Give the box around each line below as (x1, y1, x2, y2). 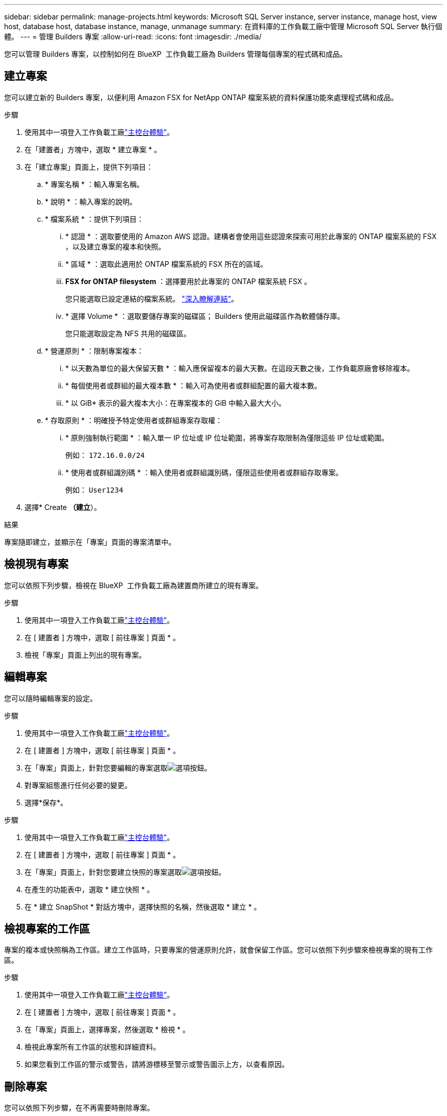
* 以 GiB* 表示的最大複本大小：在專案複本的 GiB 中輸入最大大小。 (65, 398, 286, 407)
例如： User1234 (65, 485, 123, 494)
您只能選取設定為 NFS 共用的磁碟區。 (65, 329, 191, 338)
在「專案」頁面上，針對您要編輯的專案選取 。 (24, 763, 211, 772)
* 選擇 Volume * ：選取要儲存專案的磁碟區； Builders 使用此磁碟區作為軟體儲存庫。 (65, 311, 344, 320)
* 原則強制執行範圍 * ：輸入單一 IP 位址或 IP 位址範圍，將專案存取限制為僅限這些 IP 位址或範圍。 (65, 433, 389, 442)
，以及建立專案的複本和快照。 (65, 242, 165, 251)
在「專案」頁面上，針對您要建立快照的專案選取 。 (24, 867, 226, 876)
